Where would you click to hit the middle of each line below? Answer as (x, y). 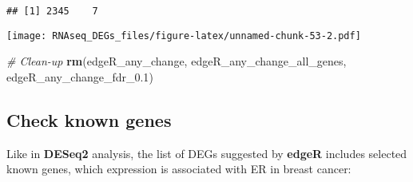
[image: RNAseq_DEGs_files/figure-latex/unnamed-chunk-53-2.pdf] (184, 36)
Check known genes (89, 119)
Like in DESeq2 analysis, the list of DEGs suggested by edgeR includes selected (207, 153)
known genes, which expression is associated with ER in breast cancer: (179, 169)
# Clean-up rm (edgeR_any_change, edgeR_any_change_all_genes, (177, 61)
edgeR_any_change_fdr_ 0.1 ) (80, 76)
